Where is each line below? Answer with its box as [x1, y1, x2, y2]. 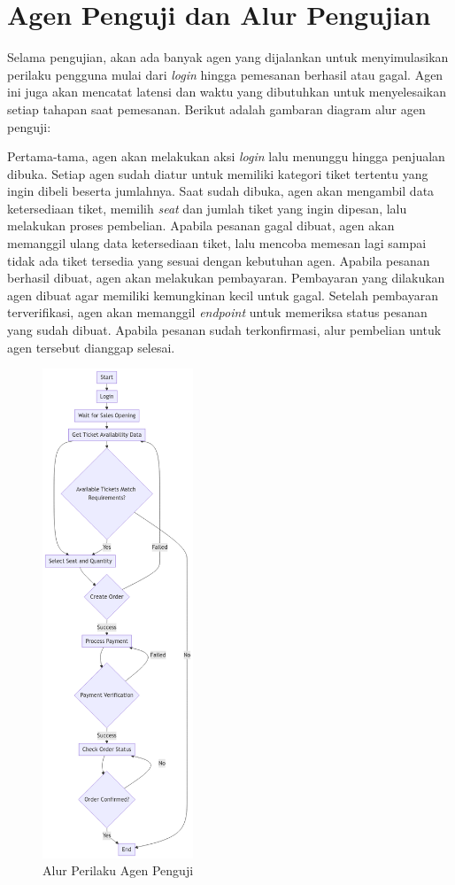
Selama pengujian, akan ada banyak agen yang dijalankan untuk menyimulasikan [7, 48, 449, 66]
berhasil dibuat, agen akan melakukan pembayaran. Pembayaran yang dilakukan [7, 268, 445, 287]
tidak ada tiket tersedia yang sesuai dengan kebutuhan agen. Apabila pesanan [7, 251, 430, 269]
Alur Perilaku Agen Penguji [42, 861, 194, 880]
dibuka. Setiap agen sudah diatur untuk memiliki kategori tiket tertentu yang [7, 164, 428, 182]
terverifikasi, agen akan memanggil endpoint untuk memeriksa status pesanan [7, 303, 428, 322]
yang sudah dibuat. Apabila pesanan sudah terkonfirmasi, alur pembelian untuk [7, 321, 442, 339]
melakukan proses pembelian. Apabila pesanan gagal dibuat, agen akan [7, 216, 395, 235]
